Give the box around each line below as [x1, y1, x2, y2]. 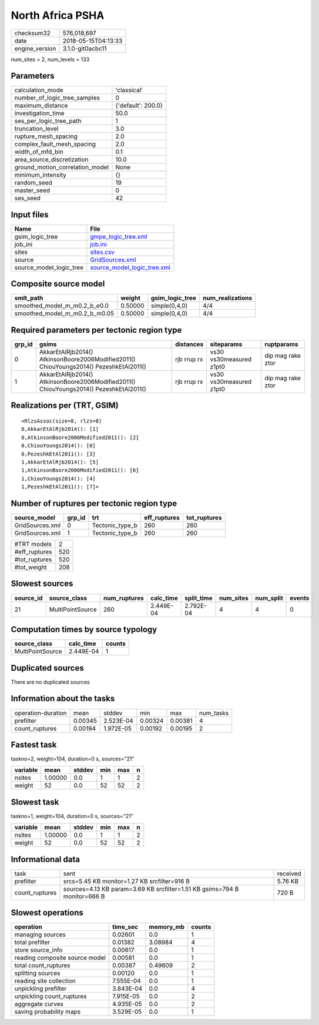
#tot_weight [14, 563, 47, 571]
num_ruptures [103, 594, 144, 602]
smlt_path [14, 294, 43, 302]
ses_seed [14, 194, 41, 202]
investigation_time [14, 109, 65, 118]
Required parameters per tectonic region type [11, 325, 182, 335]
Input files [11, 209, 49, 220]
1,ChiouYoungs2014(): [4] [21, 475, 96, 482]
